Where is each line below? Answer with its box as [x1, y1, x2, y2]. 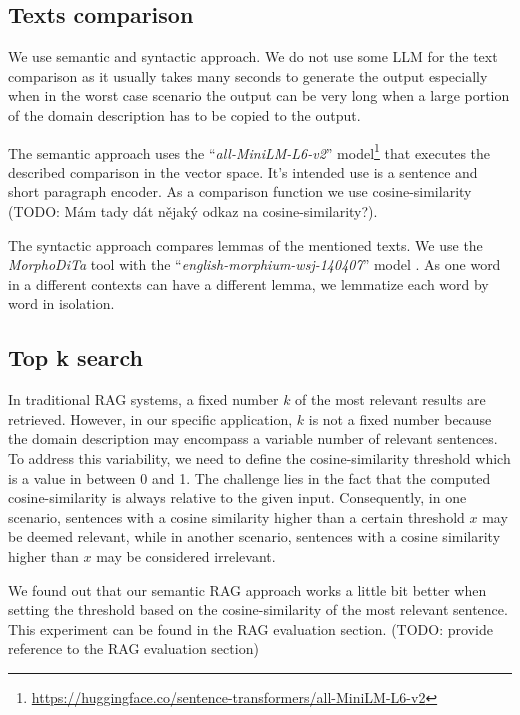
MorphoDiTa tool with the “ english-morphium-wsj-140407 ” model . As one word [8, 254, 501, 275]
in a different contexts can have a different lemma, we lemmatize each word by [8, 273, 489, 294]
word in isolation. [8, 293, 115, 314]
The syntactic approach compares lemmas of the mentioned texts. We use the [8, 234, 483, 255]
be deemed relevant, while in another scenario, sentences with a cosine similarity [8, 526, 501, 547]
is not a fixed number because [308, 408, 492, 429]
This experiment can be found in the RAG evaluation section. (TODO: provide [8, 618, 493, 639]
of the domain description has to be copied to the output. [8, 104, 361, 125]
